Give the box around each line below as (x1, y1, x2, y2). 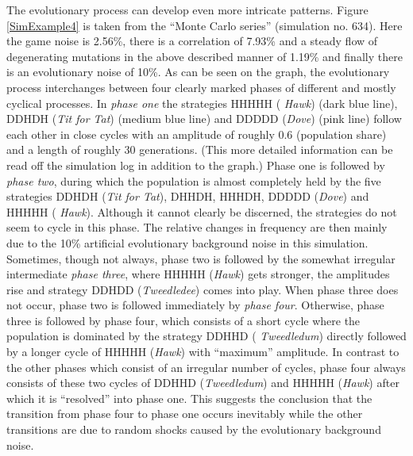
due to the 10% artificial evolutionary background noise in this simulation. (6, 234, 369, 251)
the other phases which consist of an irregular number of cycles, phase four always (6, 358, 406, 375)
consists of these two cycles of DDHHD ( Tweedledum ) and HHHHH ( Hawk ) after (6, 374, 399, 391)
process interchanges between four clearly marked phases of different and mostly (6, 79, 396, 95)
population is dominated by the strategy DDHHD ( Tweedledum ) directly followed (6, 328, 407, 344)
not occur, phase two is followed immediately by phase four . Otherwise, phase (6, 297, 384, 313)
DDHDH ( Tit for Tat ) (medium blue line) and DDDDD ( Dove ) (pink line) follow (6, 110, 402, 127)
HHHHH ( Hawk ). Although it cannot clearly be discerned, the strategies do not (6, 203, 397, 220)
